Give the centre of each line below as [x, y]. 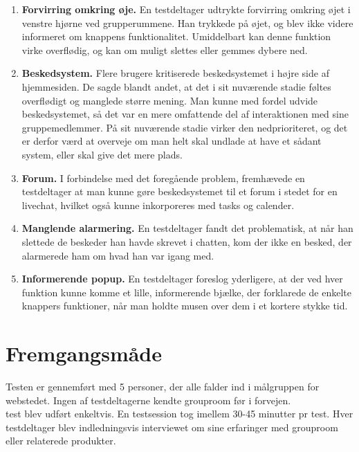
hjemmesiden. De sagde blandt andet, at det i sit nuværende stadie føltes [176, 86]
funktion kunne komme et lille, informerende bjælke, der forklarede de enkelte [187, 292]
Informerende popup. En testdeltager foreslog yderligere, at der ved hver [182, 279]
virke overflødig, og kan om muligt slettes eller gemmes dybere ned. [165, 49]
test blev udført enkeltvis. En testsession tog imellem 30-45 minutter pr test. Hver [179, 414]
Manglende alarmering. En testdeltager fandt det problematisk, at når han [187, 228]
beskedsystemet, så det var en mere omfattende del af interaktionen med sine [185, 114]
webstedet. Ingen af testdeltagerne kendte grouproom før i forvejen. [148, 400]
